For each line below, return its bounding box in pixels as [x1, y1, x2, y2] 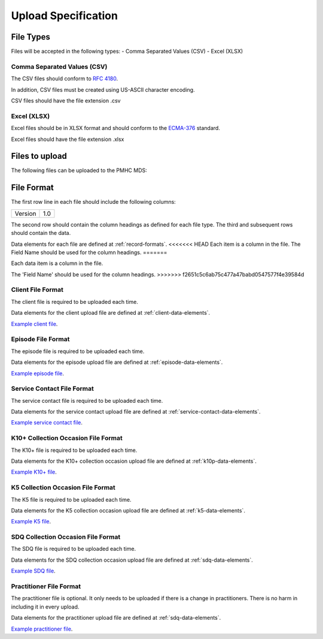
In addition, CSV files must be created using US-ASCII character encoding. [11, 86, 195, 93]
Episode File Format [11, 335, 70, 343]
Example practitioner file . [11, 625, 73, 632]
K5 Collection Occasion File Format [11, 483, 116, 492]
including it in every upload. [11, 603, 80, 610]
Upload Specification [11, 9, 118, 22]
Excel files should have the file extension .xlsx [11, 135, 124, 143]
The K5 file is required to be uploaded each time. [11, 496, 132, 503]
